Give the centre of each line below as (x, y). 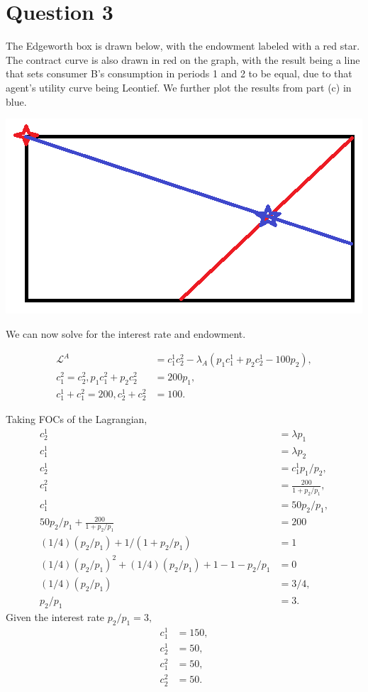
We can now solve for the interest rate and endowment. (126, 333)
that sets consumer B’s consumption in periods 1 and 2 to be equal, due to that (179, 73)
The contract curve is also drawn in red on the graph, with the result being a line (183, 59)
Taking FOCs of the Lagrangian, (77, 419)
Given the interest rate (55, 616)
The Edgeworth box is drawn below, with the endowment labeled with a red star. (183, 46)
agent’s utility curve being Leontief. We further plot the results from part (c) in (179, 87)
